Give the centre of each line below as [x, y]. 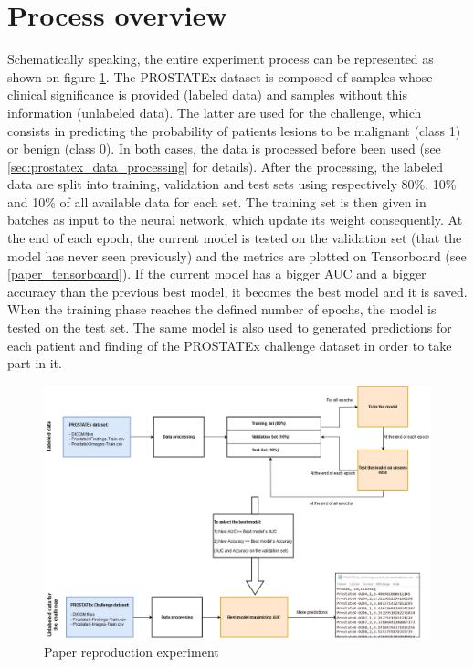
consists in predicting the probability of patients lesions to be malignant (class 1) [234, 130]
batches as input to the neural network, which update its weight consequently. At [235, 220]
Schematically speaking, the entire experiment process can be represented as [221, 59]
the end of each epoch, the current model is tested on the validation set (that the [235, 238]
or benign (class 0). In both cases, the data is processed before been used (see [224, 148]
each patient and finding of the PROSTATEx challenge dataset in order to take [230, 345]
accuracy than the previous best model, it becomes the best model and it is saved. [237, 291]
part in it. [35, 363]
